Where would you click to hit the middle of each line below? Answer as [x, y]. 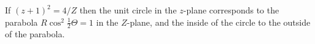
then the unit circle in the [128, 10]
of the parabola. [35, 34]
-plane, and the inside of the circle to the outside [219, 22]
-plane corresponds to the [231, 10]
